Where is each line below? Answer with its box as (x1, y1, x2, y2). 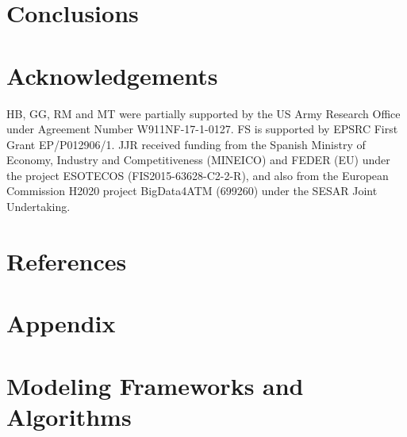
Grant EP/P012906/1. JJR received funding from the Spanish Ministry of (6, 136, 366, 152)
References (6, 244, 127, 277)
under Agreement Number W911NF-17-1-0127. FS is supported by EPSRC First (6, 121, 398, 137)
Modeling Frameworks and (6, 369, 304, 401)
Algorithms (6, 400, 132, 432)
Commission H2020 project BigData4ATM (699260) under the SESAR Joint (6, 182, 378, 199)
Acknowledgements (6, 59, 218, 91)
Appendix (6, 307, 116, 339)
